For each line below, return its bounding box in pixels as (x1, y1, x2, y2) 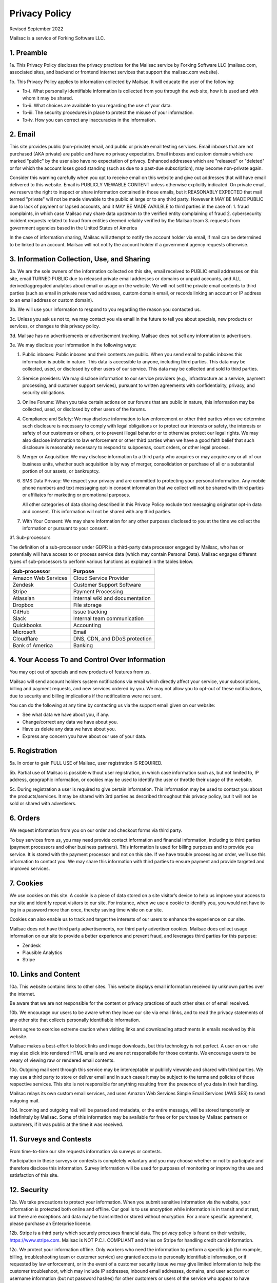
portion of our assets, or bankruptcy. (22, 468, 100, 474)
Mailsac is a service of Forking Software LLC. (9, 35, 105, 41)
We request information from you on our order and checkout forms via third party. (9, 827, 183, 833)
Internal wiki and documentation (73, 594, 151, 601)
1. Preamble (9, 48, 48, 57)
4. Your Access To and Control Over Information (9, 655, 166, 664)
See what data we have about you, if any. (22, 711, 110, 718)
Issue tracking (73, 608, 108, 615)
